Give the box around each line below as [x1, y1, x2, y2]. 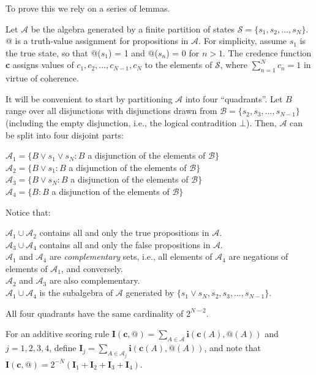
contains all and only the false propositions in [39, 238, 211, 251]
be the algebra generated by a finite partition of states [31, 22, 235, 35]
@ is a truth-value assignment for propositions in [6, 34, 189, 47]
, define [49, 341, 77, 354]
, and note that [204, 341, 261, 354]
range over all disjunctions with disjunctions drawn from [6, 104, 217, 117]
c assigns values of [6, 58, 74, 71]
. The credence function [223, 46, 312, 59]
